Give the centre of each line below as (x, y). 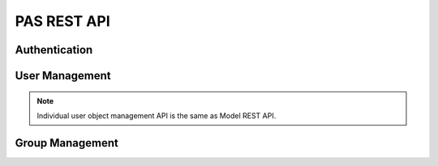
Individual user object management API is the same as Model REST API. (157, 115)
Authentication (54, 50)
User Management (63, 76)
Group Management (67, 143)
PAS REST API (63, 21)
